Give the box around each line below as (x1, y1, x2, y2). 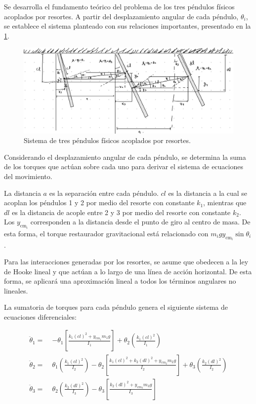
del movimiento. (4, 171, 52, 182)
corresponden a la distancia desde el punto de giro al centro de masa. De (30, 217, 251, 227)
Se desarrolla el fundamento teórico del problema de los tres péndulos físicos (4, 1, 235, 11)
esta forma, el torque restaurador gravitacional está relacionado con (4, 228, 209, 238)
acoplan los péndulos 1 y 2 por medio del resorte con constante (4, 197, 195, 208)
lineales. (4, 285, 28, 295)
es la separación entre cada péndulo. (49, 187, 159, 198)
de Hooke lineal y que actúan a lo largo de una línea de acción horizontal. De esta (4, 266, 252, 276)
